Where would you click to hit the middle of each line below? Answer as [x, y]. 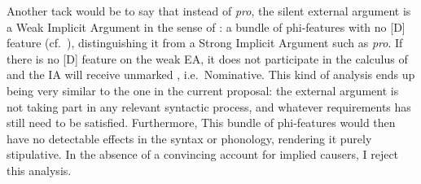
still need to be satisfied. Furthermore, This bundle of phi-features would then [201, 123]
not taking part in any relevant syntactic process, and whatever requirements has [209, 106]
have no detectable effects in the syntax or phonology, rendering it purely [189, 138]
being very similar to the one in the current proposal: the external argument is [203, 90]
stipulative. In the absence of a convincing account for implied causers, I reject [203, 154]
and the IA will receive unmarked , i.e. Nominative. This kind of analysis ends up [211, 74]
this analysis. [39, 170]
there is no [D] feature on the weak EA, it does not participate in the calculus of [207, 58]
